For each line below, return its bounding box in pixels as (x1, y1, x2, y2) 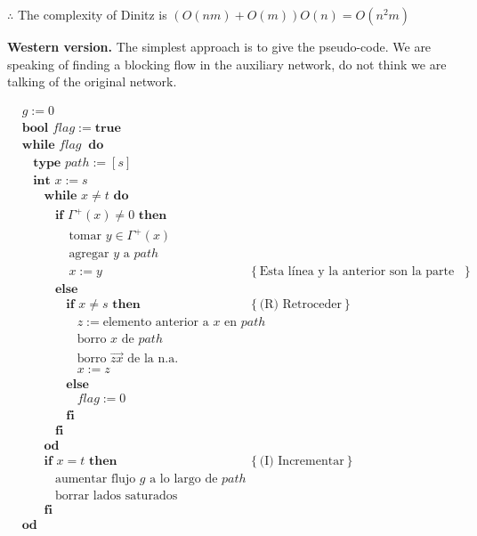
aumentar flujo (54, 472, 136, 485)
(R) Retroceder (259, 298, 342, 312)
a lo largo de (150, 472, 218, 485)
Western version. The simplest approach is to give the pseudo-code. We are (7, 37, 432, 55)
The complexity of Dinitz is (17, 5, 167, 23)
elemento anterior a (102, 316, 209, 329)
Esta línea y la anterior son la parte (259, 265, 455, 279)
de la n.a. (127, 353, 179, 366)
